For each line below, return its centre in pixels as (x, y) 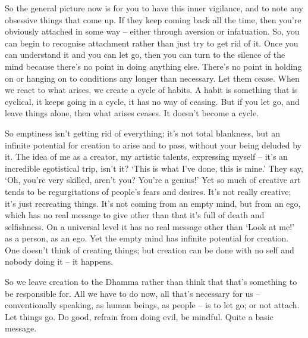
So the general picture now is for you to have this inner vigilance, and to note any (154, 8)
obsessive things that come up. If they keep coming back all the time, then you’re (153, 19)
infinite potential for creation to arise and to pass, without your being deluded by (153, 145)
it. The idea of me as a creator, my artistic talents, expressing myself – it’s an (146, 156)
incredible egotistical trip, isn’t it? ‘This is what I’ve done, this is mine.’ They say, (154, 168)
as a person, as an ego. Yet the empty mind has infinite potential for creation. (147, 238)
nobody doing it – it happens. (59, 261)
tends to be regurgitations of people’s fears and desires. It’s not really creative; (148, 191)
